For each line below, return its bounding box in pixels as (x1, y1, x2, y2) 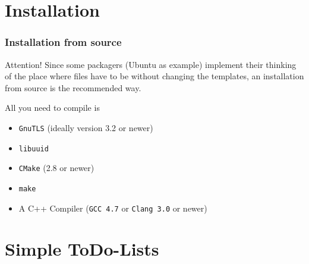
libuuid (18, 144, 49, 153)
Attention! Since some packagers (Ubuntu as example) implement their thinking (5, 58, 297, 70)
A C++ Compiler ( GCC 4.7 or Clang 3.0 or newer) (18, 201, 207, 214)
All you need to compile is (5, 101, 100, 114)
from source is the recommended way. (5, 81, 141, 94)
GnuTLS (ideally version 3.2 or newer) (18, 121, 153, 133)
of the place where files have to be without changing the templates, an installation (5, 70, 304, 82)
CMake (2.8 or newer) (18, 161, 94, 174)
